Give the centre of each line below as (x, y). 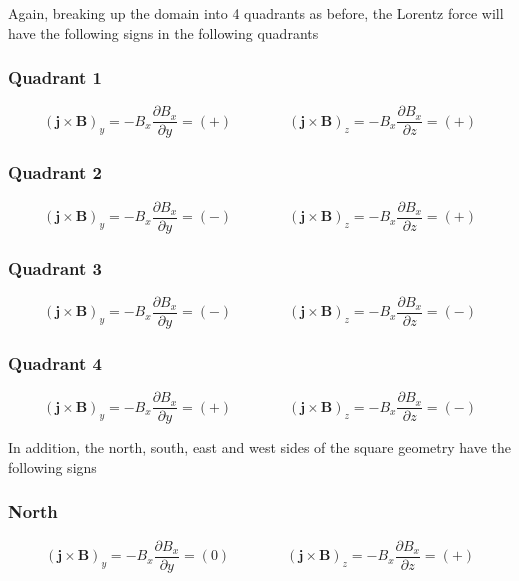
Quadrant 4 (55, 362)
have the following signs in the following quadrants (163, 32)
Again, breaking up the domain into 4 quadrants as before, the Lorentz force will (256, 13)
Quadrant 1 (55, 77)
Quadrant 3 (55, 267)
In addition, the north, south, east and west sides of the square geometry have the (260, 447)
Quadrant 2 (55, 172)
